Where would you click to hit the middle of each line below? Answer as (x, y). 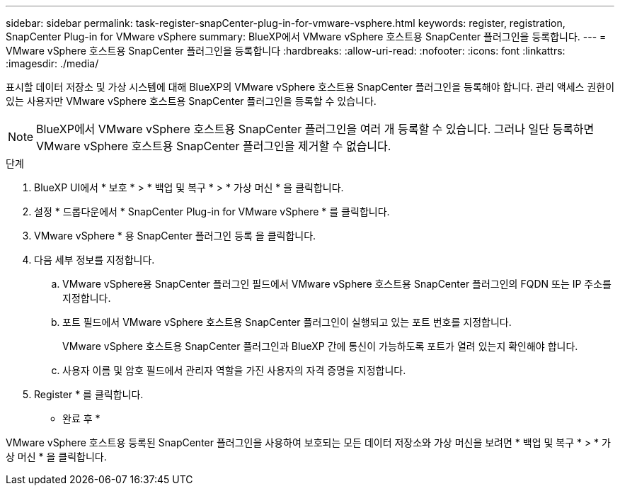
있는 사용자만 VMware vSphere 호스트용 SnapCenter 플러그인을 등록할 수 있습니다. (191, 101)
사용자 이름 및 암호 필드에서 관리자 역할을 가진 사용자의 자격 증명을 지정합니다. (234, 370)
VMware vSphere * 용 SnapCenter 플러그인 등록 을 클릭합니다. (175, 236)
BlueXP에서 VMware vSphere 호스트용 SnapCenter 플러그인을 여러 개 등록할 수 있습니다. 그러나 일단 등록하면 (315, 129)
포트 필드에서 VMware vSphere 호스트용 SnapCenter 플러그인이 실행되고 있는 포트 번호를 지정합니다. (287, 322)
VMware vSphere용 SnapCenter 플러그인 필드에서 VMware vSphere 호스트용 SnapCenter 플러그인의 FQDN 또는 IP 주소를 (337, 284)
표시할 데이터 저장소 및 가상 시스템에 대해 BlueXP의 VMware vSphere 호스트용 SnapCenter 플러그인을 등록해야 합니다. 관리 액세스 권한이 (310, 87)
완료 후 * (81, 418)
